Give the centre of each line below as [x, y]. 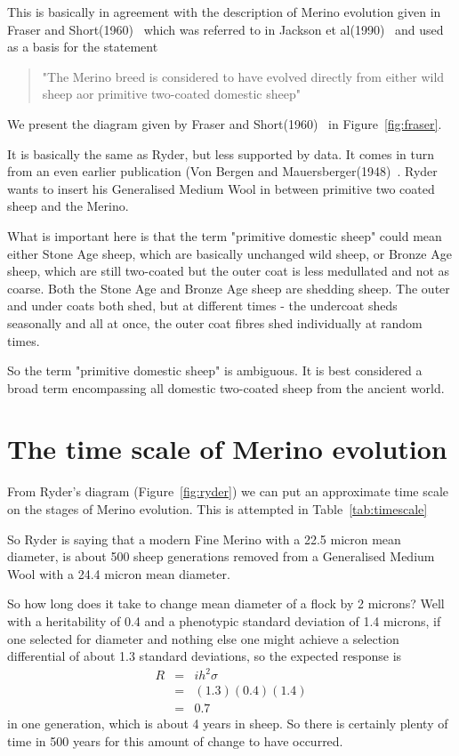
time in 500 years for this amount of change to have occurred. [175, 740]
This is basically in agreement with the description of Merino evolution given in [224, 12]
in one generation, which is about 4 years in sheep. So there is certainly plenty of [228, 724]
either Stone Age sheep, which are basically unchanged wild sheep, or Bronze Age [229, 253]
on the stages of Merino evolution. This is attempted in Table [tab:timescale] [217, 509]
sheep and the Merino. [68, 206]
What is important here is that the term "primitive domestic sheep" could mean [225, 235]
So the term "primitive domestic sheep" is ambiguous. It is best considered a [215, 370]
